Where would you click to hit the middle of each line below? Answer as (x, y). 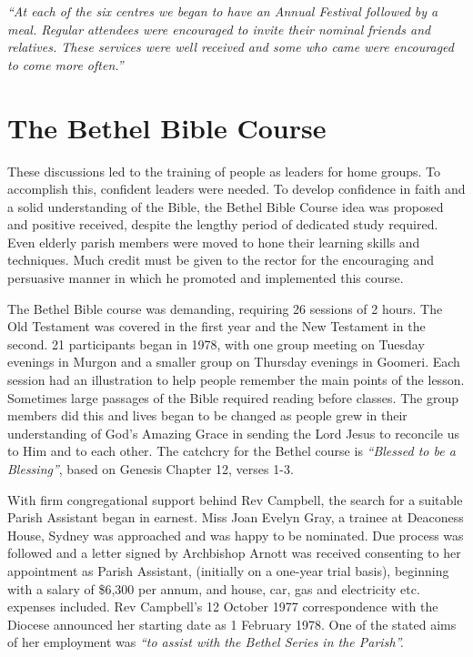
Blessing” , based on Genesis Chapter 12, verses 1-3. (151, 469)
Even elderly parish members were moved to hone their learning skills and (214, 242)
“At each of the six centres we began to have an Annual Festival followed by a (223, 11)
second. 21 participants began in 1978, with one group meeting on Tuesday (216, 344)
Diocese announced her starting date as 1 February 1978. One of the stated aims (232, 624)
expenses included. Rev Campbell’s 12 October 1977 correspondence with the (223, 606)
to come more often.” (65, 64)
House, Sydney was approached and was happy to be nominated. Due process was (236, 535)
